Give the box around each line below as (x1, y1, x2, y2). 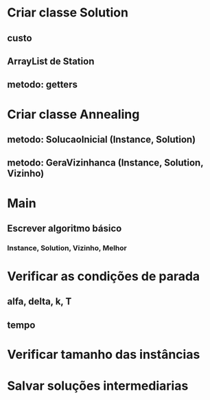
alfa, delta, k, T (7, 296, 72, 307)
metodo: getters (7, 79, 78, 91)
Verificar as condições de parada (7, 269, 200, 285)
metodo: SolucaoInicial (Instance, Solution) (7, 133, 196, 145)
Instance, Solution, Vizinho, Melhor (7, 243, 127, 252)
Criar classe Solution (7, 5, 129, 21)
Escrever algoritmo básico (7, 222, 122, 234)
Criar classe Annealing (7, 107, 140, 122)
